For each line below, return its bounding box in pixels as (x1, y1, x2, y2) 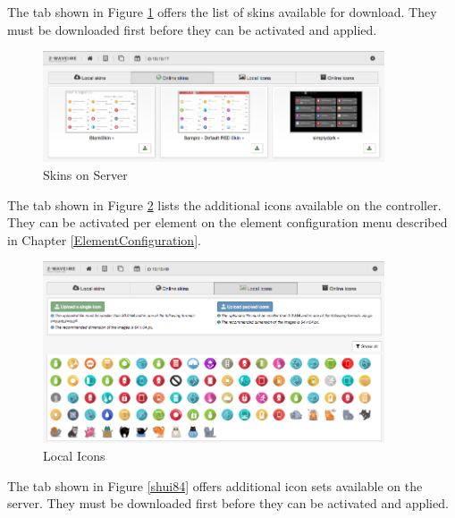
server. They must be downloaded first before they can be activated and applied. (7, 494, 449, 513)
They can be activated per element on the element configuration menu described (7, 213, 448, 232)
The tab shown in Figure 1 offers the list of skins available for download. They (7, 3, 437, 21)
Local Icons (43, 446, 105, 464)
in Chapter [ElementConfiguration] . (7, 230, 201, 249)
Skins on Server (43, 165, 128, 183)
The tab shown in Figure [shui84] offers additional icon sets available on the (7, 476, 423, 495)
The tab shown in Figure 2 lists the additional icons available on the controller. (7, 195, 442, 214)
